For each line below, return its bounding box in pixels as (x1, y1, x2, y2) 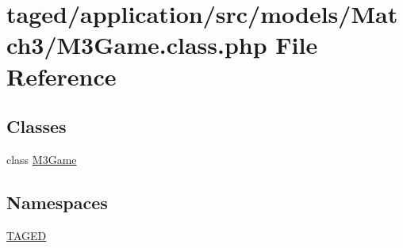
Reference (6, 59, 117, 92)
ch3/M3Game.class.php (6, 29, 267, 61)
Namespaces (6, 189, 108, 214)
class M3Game (6, 151, 77, 167)
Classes (6, 114, 67, 139)
